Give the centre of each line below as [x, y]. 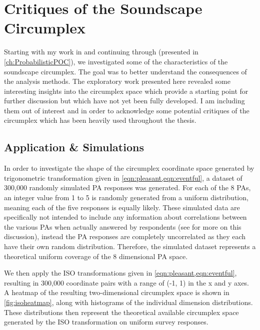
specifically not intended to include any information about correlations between [125, 217]
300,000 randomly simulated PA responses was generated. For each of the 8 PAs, [127, 187]
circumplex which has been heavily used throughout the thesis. [100, 120]
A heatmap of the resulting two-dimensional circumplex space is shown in [117, 292]
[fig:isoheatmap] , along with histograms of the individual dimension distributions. [128, 302]
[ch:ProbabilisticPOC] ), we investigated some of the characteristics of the [116, 61]
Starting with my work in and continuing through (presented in [101, 52]
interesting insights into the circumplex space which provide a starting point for [126, 91]
